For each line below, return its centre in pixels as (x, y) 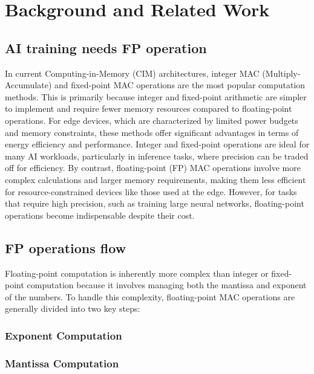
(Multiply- (281, 73)
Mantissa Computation (62, 363)
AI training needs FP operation (106, 47)
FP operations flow (66, 247)
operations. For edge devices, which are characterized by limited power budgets (152, 120)
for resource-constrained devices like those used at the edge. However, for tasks (151, 191)
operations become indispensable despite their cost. (100, 215)
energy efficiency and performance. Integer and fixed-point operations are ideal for (157, 144)
